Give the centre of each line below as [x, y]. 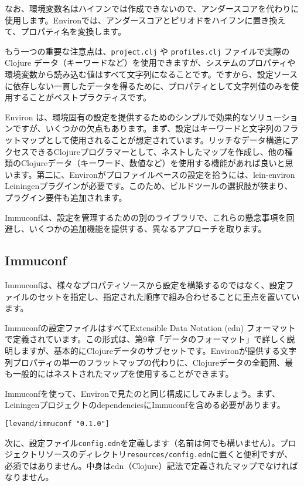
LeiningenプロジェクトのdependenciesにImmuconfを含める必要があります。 [145, 405]
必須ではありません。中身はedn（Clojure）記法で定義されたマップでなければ [151, 465]
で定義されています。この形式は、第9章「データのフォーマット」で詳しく [146, 339]
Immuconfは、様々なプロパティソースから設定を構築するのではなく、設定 [145, 284]
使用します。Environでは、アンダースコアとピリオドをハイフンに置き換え [145, 20]
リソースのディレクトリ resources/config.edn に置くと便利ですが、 [165, 454]
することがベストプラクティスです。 [82, 97]
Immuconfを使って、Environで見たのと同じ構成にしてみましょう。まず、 [142, 393]
